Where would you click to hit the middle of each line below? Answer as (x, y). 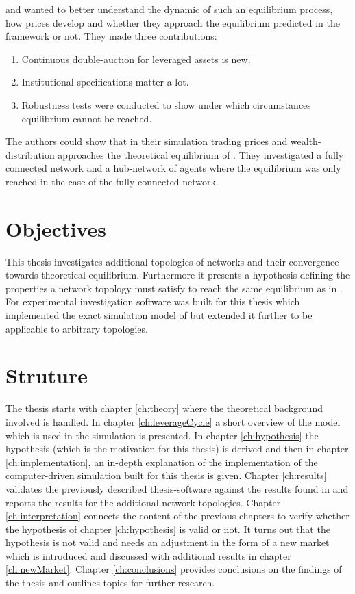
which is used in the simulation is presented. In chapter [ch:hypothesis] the (162, 435)
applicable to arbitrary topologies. (77, 328)
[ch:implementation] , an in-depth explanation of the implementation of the (162, 462)
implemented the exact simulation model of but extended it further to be (159, 315)
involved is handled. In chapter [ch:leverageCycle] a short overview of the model (173, 421)
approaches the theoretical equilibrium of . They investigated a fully (201, 154)
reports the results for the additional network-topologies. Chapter (143, 502)
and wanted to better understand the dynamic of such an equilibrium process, (169, 9)
